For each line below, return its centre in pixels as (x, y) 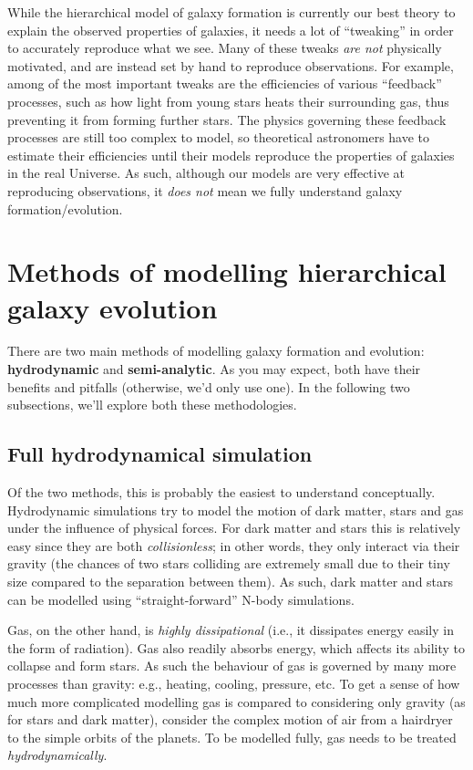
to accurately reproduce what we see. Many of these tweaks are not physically (225, 48)
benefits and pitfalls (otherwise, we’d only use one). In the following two (209, 386)
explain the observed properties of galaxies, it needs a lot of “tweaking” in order (231, 30)
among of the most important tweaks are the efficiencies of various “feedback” (225, 83)
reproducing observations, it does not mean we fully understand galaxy (205, 190)
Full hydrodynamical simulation (160, 454)
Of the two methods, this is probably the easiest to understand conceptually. (221, 492)
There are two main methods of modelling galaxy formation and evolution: (216, 351)
